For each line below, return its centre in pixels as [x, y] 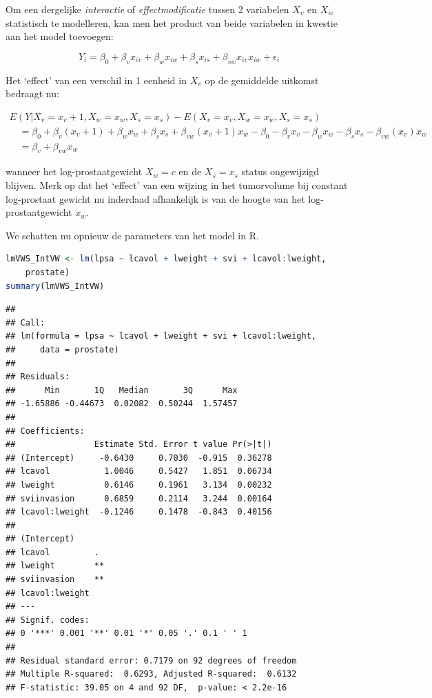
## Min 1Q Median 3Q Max [122, 390]
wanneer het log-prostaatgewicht [74, 171]
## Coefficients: [45, 431]
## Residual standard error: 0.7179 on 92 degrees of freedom [151, 660]
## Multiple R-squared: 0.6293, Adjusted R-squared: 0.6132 [151, 674]
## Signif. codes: [48, 620]
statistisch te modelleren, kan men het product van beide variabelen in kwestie [172, 22]
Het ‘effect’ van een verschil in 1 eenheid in [96, 80]
